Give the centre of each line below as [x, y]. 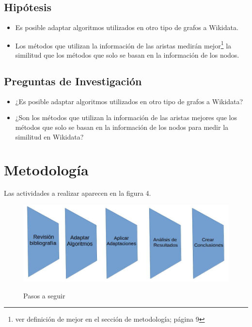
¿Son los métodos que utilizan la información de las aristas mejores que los [126, 117]
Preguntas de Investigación [73, 81]
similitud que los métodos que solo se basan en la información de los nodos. [127, 55]
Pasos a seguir [44, 295]
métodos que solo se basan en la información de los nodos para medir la [122, 127]
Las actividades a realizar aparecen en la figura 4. [78, 193]
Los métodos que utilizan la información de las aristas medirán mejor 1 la [123, 45]
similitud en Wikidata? [49, 136]
